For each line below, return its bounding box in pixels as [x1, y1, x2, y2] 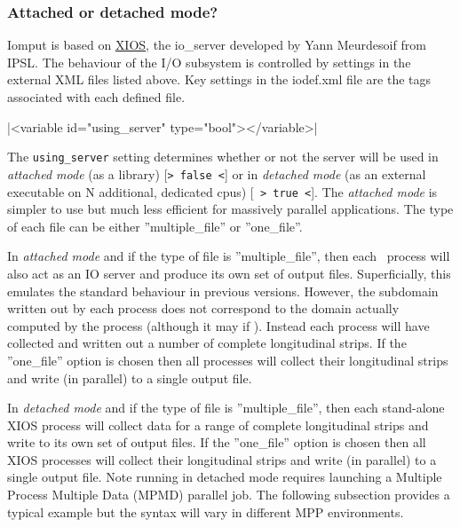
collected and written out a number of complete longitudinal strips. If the [7, 334, 407, 352]
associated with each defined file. [7, 88, 186, 106]
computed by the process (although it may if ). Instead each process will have [7, 316, 430, 334]
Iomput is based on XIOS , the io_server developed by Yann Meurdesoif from [7, 35, 426, 54]
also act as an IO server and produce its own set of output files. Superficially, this [7, 263, 451, 282]
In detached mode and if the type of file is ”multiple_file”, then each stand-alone [7, 398, 445, 417]
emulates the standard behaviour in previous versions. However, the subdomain [7, 281, 439, 300]
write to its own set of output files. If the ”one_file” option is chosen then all [7, 433, 426, 452]
